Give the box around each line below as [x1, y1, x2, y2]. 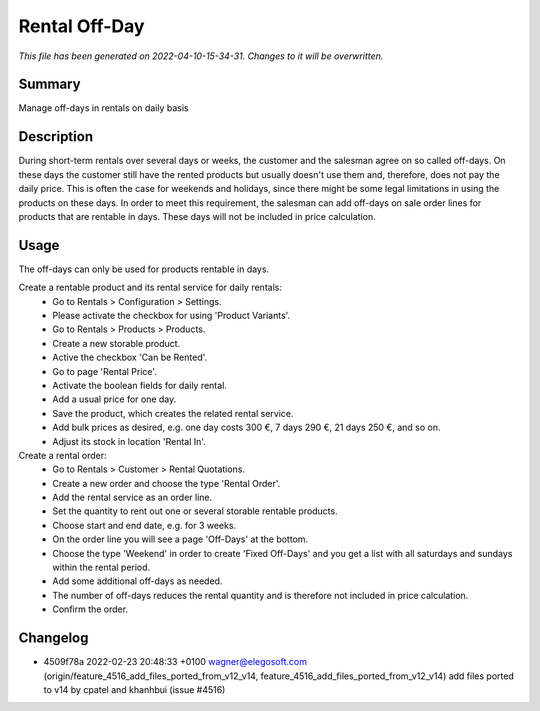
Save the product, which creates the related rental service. [52, 407, 294, 419]
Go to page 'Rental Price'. [52, 365, 157, 377]
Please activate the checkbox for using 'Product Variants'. [52, 310, 291, 321]
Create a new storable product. [52, 337, 181, 349]
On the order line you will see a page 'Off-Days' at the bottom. [52, 533, 309, 545]
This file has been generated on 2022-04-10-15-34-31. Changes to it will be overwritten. [18, 50, 384, 62]
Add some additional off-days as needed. [52, 575, 223, 587]
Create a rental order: [18, 449, 107, 461]
